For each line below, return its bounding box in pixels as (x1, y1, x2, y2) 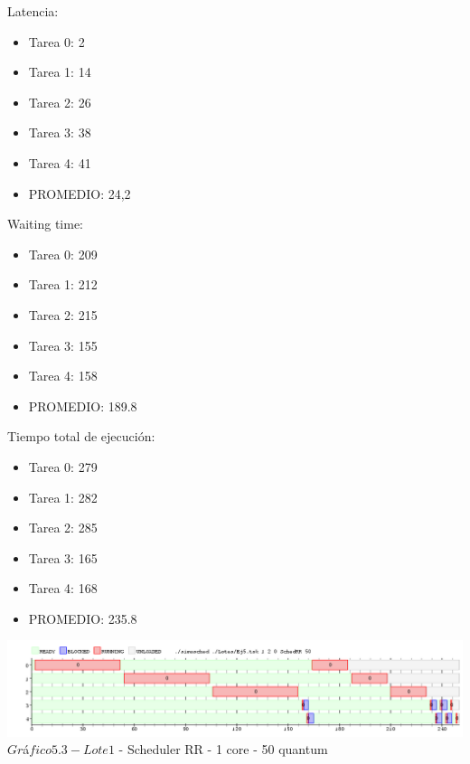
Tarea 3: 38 (28, 123, 91, 142)
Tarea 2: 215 (28, 305, 98, 324)
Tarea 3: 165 (28, 548, 98, 567)
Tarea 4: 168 (28, 579, 98, 598)
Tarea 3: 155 (28, 335, 98, 354)
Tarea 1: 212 (28, 275, 98, 294)
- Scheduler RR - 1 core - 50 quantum (118, 740, 328, 759)
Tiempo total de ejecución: (7, 427, 155, 446)
